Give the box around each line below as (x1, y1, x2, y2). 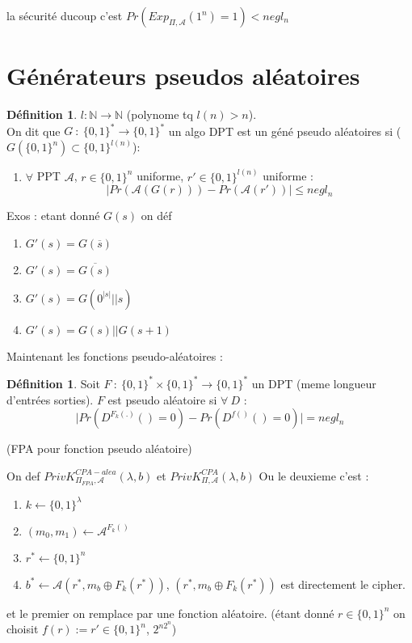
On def (6, 467, 40, 484)
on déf (141, 207, 172, 224)
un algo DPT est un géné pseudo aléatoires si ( (168, 122, 401, 139)
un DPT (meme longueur (251, 374, 376, 391)
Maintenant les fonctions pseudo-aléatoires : (6, 347, 223, 364)
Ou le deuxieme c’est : (259, 467, 369, 484)
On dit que (6, 122, 61, 139)
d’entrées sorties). (6, 391, 94, 408)
